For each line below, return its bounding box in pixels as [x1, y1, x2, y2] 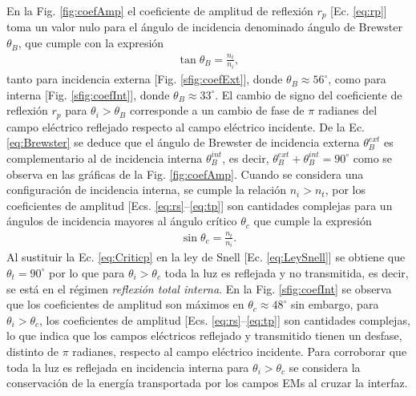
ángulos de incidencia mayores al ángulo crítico [6, 212, 237, 229]
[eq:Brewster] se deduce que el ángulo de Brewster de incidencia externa [6, 134, 360, 151]
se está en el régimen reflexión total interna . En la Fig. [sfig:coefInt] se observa [6, 280, 392, 297]
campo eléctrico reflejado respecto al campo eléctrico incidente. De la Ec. [6, 118, 366, 135]
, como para [328, 71, 386, 87]
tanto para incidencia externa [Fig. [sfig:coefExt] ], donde [6, 71, 283, 87]
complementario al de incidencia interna [6, 149, 203, 166]
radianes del [317, 102, 378, 119]
